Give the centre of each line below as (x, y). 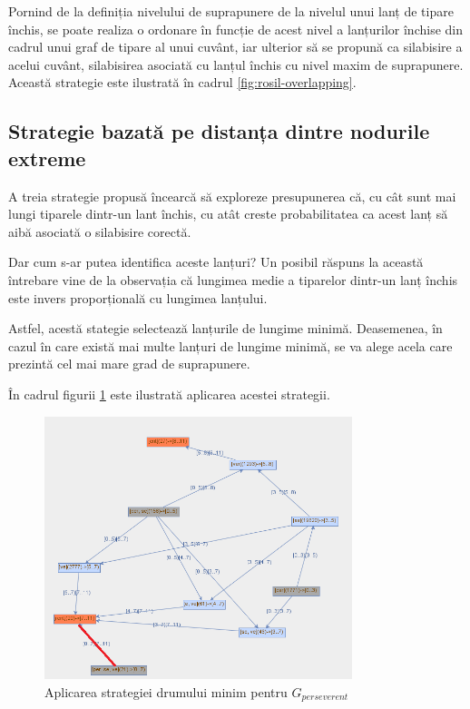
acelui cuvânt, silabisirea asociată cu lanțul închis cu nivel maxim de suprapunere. (236, 64)
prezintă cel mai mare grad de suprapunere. (129, 364)
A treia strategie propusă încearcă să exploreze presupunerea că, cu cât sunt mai (232, 196)
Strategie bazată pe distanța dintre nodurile (219, 131)
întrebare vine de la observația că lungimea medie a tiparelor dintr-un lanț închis (233, 279)
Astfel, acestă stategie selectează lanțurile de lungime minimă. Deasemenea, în (225, 328)
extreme (47, 158)
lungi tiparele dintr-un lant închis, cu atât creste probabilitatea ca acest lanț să (228, 214)
